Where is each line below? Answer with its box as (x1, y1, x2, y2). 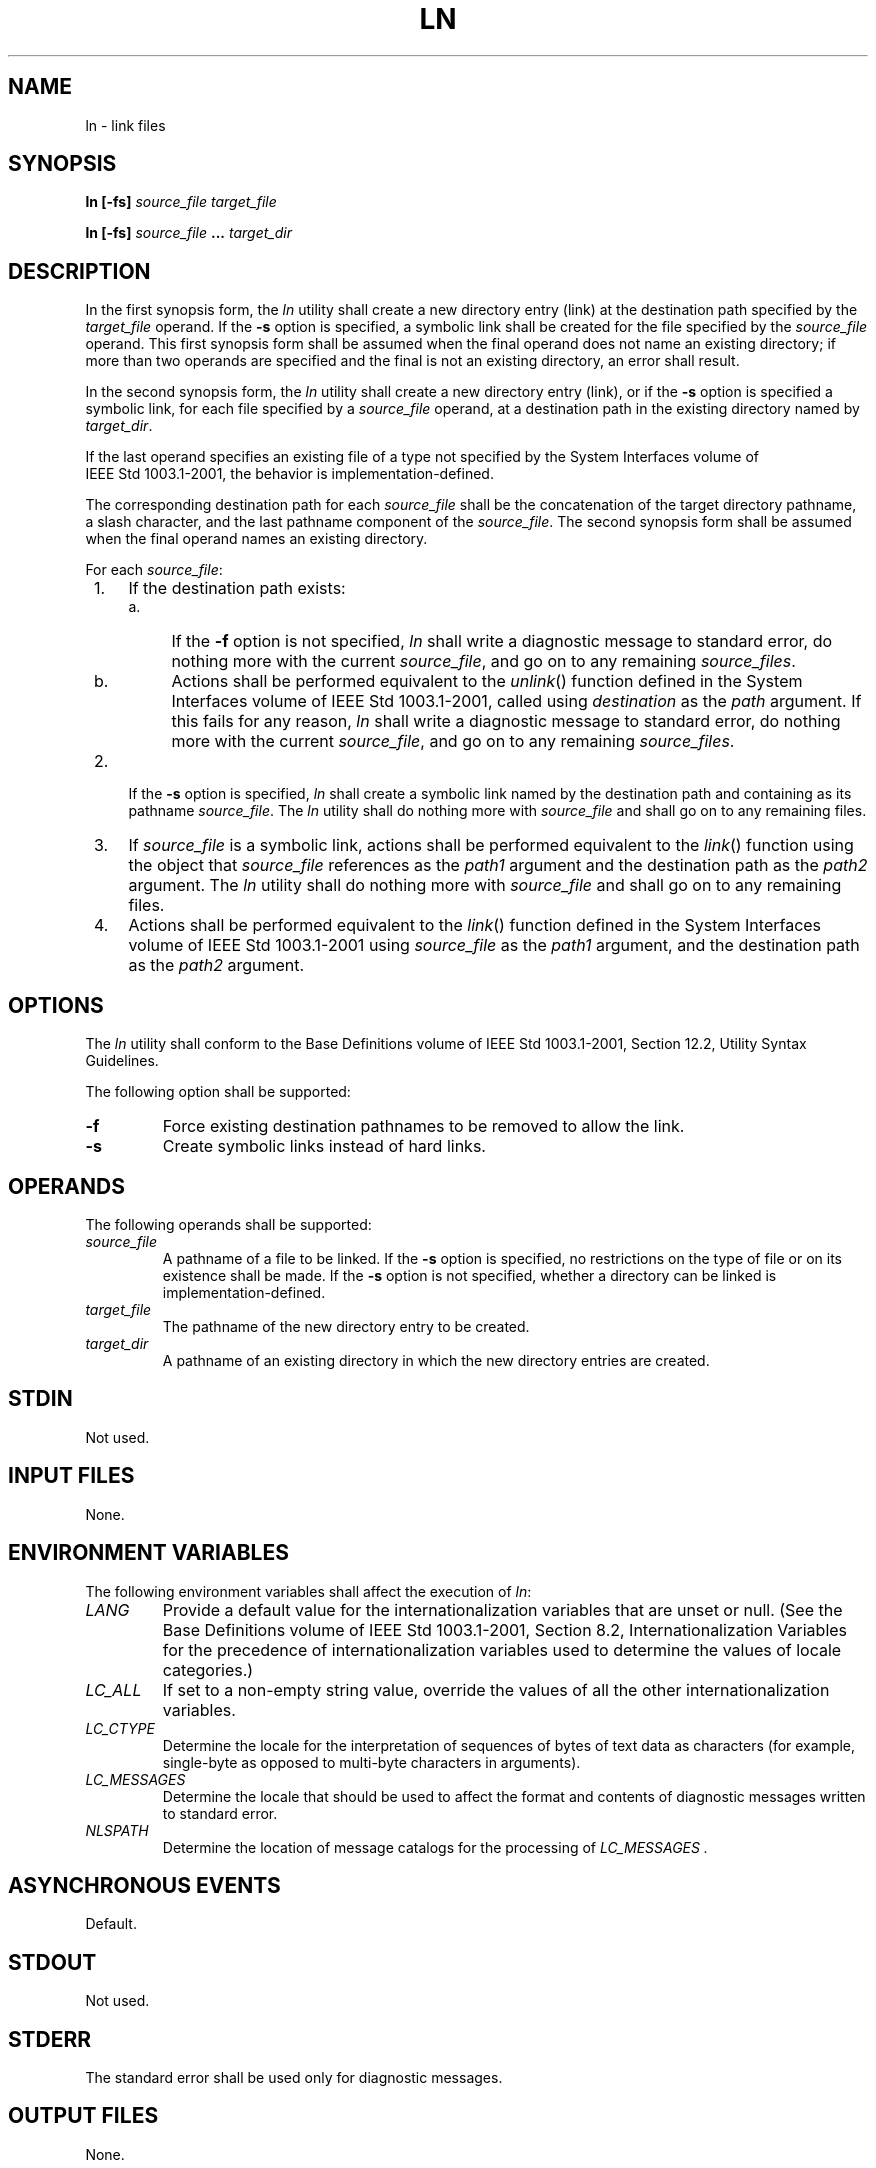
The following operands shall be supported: (85, 1215, 372, 1233)
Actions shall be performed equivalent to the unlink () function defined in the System (171, 671, 803, 692)
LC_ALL (85, 1679, 142, 1700)
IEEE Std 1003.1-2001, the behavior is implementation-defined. (85, 465, 494, 483)
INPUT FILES (8, 1463, 135, 1489)
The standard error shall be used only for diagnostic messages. (85, 2069, 503, 2087)
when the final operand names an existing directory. (85, 530, 428, 548)
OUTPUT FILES (8, 2103, 159, 2129)
